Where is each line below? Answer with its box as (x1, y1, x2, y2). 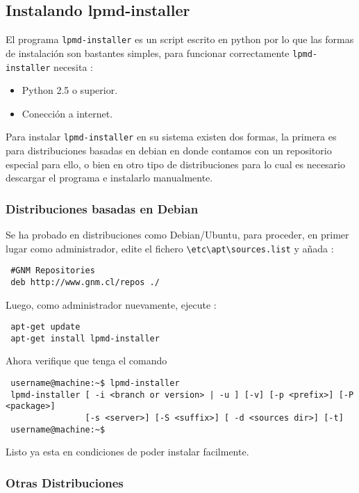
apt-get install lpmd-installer (10, 333, 160, 344)
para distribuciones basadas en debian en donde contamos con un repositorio (6, 143, 332, 158)
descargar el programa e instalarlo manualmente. (6, 170, 213, 185)
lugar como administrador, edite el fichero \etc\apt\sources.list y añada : (6, 241, 334, 255)
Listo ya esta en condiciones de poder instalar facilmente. (6, 444, 249, 459)
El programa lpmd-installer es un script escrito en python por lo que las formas (6, 32, 354, 47)
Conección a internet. (22, 106, 113, 120)
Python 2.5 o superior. (22, 83, 118, 97)
